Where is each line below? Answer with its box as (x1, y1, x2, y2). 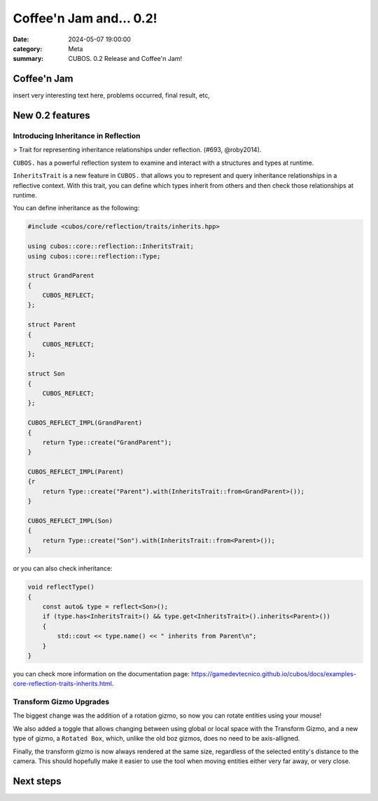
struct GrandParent (27, 272, 94, 280)
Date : (13, 35, 29, 43)
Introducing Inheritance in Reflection (13, 131, 141, 141)
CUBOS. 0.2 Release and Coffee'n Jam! (68, 55, 182, 63)
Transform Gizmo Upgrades (13, 697, 110, 707)
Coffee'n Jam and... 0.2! (13, 11, 157, 26)
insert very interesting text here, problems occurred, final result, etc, (13, 91, 210, 100)
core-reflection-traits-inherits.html (13, 680, 112, 688)
